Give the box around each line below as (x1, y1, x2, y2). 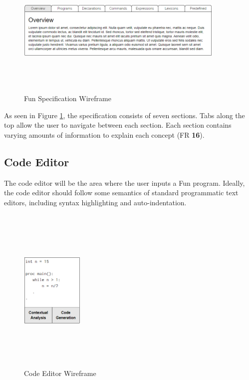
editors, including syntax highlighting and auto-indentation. (4, 197, 187, 208)
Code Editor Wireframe (24, 367, 96, 378)
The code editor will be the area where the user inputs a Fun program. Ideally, (4, 177, 245, 188)
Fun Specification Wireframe (24, 93, 111, 104)
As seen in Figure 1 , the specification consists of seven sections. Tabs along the (4, 110, 245, 120)
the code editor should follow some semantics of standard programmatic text (4, 187, 239, 198)
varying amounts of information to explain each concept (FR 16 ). (4, 130, 205, 140)
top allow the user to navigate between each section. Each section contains (4, 120, 232, 130)
